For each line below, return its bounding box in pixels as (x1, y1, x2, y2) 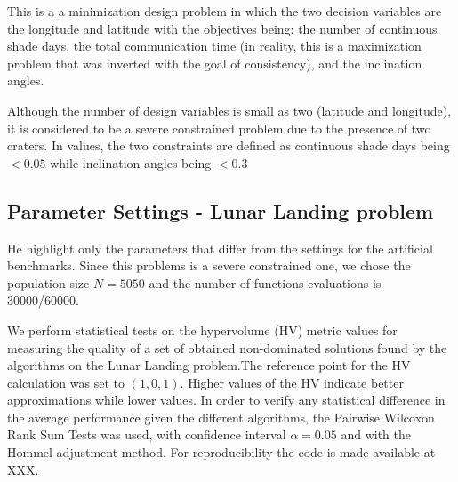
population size (7, 273, 90, 292)
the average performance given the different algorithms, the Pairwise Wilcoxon (7, 407, 435, 426)
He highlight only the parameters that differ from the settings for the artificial (7, 238, 433, 257)
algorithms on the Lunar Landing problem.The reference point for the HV (7, 356, 411, 374)
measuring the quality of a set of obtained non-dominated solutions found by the (7, 338, 447, 357)
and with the (341, 425, 411, 444)
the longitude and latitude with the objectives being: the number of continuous (7, 19, 438, 37)
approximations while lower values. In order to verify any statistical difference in (7, 390, 446, 409)
